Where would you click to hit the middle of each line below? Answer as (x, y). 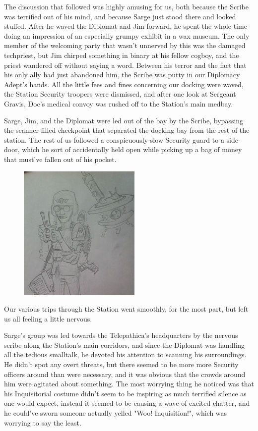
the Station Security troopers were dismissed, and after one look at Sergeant (120, 94)
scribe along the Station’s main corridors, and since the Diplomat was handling (124, 345)
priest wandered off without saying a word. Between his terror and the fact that (125, 65)
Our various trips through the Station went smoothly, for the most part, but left (126, 309)
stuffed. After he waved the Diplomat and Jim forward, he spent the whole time (126, 26)
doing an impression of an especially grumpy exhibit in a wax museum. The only (127, 35)
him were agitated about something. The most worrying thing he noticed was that (129, 384)
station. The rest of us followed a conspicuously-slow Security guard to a (114, 139)
